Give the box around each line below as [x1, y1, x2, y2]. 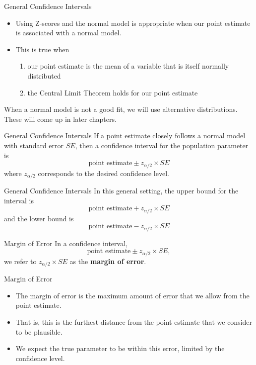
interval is [4, 195, 34, 205]
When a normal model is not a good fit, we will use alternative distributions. [4, 104, 238, 114]
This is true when [15, 44, 69, 54]
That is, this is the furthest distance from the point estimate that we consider [15, 317, 253, 327]
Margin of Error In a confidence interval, [4, 238, 128, 248]
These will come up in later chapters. [4, 113, 117, 124]
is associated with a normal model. [15, 27, 122, 38]
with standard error [4, 140, 64, 150]
